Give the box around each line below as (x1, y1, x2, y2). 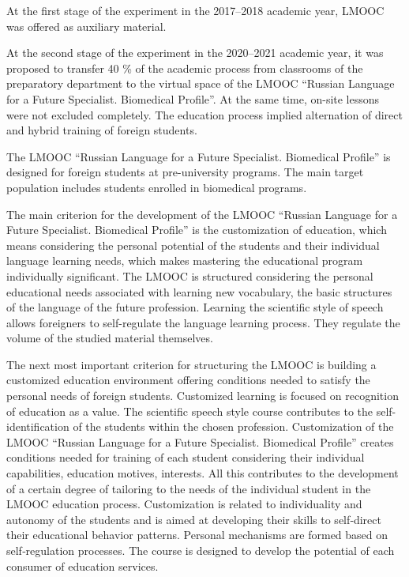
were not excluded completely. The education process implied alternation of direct (6, 106, 403, 123)
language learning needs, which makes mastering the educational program (6, 252, 363, 269)
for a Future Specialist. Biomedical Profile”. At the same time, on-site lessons (6, 90, 380, 107)
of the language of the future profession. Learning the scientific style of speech (6, 299, 384, 315)
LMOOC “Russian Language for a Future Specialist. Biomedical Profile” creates (6, 433, 394, 450)
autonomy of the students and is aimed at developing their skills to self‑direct (6, 511, 381, 527)
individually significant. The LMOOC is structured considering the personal (6, 267, 373, 284)
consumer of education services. (6, 557, 159, 574)
